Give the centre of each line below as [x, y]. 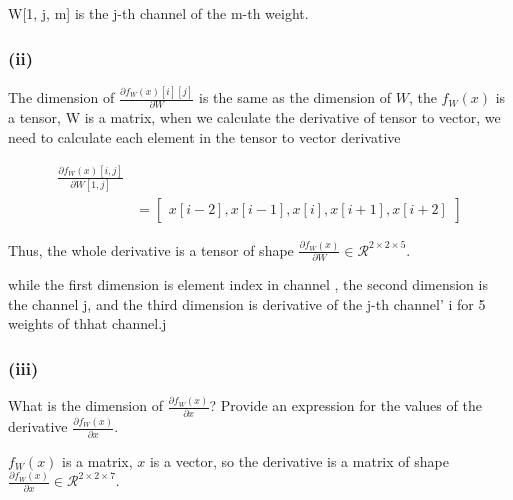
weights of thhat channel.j [87, 323]
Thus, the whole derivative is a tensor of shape [151, 249]
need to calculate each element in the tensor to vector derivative [204, 137]
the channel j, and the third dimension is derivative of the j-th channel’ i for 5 [247, 303]
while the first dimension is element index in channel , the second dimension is [248, 284]
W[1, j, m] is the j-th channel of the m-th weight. [158, 13]
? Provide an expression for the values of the [345, 405]
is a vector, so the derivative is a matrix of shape [299, 460]
